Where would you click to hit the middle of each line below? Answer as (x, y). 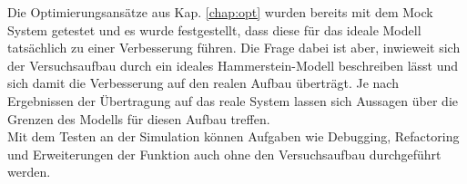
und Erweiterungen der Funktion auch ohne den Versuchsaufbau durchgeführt (224, 154)
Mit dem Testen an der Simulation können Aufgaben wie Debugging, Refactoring (233, 136)
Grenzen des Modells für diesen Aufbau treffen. (139, 118)
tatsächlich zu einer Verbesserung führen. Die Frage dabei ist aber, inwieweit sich (234, 48)
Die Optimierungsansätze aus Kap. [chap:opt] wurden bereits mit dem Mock (220, 12)
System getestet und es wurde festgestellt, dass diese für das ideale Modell (214, 29)
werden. (29, 172)
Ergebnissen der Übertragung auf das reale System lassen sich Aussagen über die (233, 100)
